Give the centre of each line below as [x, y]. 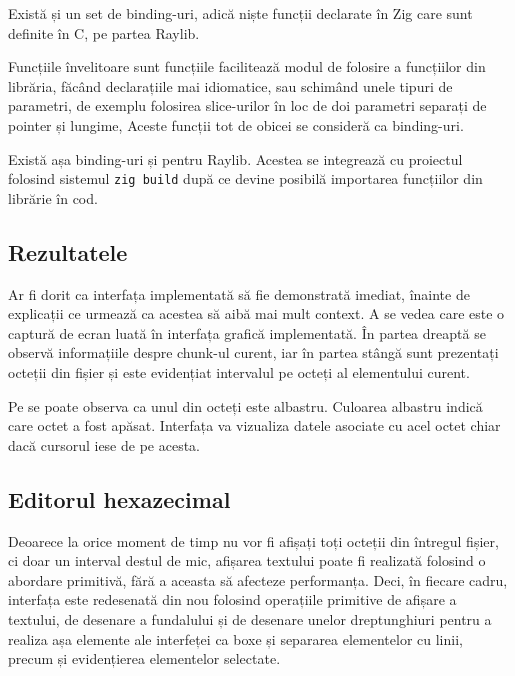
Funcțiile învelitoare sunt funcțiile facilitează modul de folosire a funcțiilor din [247, 66]
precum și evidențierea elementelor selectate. [144, 658]
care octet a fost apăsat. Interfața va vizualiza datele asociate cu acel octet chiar [254, 425]
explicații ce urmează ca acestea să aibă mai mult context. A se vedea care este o [256, 313]
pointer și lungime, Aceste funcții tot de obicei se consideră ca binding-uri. [236, 124]
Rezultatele [68, 251]
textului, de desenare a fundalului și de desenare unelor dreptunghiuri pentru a [250, 618]
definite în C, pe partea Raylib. [104, 32]
